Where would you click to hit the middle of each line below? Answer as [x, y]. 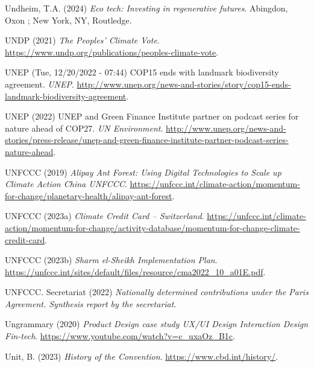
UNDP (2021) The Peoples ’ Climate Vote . [82, 40]
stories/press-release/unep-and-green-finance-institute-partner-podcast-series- [147, 140]
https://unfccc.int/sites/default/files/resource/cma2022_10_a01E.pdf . [135, 271]
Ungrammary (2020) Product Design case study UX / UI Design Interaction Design [157, 324]
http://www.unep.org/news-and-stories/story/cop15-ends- [184, 84]
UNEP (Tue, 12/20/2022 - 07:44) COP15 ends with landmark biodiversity [142, 72]
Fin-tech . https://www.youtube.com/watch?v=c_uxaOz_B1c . [120, 336]
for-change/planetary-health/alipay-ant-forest [89, 195]
